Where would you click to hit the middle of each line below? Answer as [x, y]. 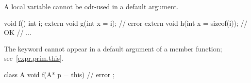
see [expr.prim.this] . [34, 58]
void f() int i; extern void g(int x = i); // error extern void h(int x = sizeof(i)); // [126, 23]
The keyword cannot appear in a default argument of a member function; [113, 48]
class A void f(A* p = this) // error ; [59, 74]
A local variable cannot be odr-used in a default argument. [91, 6]
